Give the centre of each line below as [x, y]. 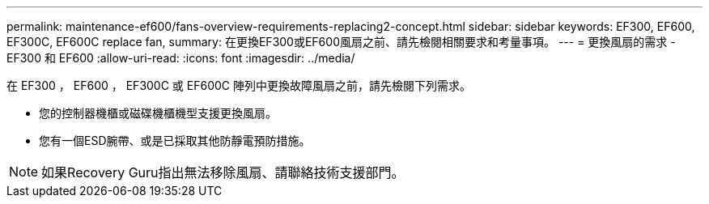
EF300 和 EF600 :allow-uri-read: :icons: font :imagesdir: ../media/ [181, 58]
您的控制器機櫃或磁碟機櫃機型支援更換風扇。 [158, 113]
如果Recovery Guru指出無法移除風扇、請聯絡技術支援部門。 [223, 172]
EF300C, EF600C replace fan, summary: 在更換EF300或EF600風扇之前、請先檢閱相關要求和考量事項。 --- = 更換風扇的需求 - [341, 42]
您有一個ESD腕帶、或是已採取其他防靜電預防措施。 [175, 140]
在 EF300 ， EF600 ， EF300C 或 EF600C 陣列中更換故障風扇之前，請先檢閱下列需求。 [239, 85]
